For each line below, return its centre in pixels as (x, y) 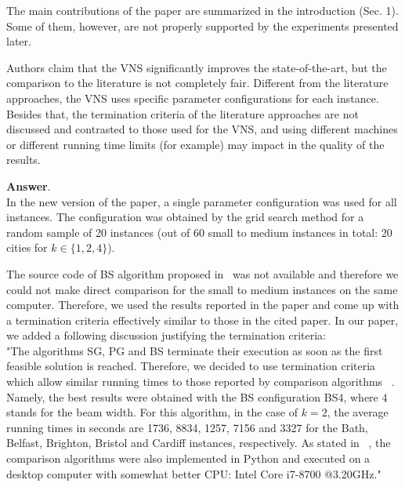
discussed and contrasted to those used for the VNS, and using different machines (202, 129)
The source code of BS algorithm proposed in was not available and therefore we (202, 273)
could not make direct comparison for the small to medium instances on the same (202, 289)
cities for (27, 247)
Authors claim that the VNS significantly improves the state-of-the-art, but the (197, 67)
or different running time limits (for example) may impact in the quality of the (195, 144)
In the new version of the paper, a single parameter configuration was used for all (202, 201)
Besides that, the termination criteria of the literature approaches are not (183, 113)
